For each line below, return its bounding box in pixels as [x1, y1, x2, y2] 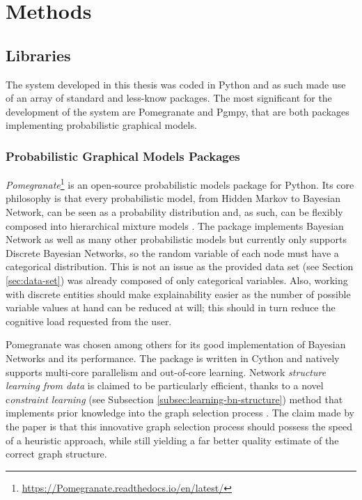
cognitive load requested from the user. [6, 313, 172, 328]
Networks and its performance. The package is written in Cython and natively [6, 350, 340, 365]
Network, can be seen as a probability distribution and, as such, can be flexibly [6, 205, 343, 219]
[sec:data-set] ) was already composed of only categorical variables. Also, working [6, 272, 348, 287]
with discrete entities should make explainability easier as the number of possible [6, 286, 351, 301]
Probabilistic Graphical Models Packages [6, 147, 240, 164]
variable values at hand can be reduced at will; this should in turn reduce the [6, 300, 336, 315]
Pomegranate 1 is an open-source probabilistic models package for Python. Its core [6, 175, 354, 192]
